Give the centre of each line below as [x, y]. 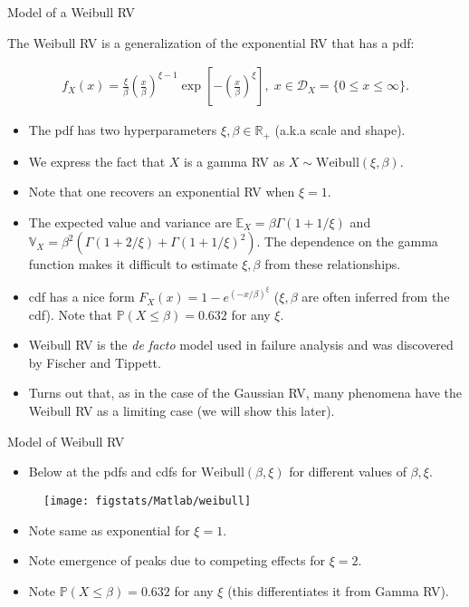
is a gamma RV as [234, 161]
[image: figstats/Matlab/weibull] [148, 501]
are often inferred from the [376, 297]
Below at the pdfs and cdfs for [113, 472]
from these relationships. [333, 264]
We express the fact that [97, 161]
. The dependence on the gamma [347, 241]
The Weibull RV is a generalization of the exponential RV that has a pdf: [211, 42]
